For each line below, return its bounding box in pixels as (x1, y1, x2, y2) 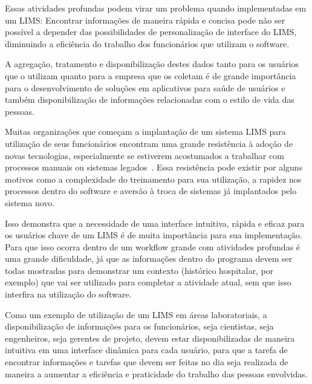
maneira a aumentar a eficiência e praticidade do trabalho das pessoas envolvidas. (5, 367, 308, 380)
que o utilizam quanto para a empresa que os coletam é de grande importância (5, 69, 296, 82)
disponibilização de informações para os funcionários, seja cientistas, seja (5, 320, 274, 333)
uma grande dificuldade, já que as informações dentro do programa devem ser (5, 252, 293, 265)
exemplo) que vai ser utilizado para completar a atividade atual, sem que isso (5, 276, 291, 288)
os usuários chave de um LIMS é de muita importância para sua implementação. (5, 229, 302, 241)
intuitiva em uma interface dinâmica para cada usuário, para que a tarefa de (5, 343, 288, 356)
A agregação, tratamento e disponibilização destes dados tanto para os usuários (5, 57, 299, 70)
